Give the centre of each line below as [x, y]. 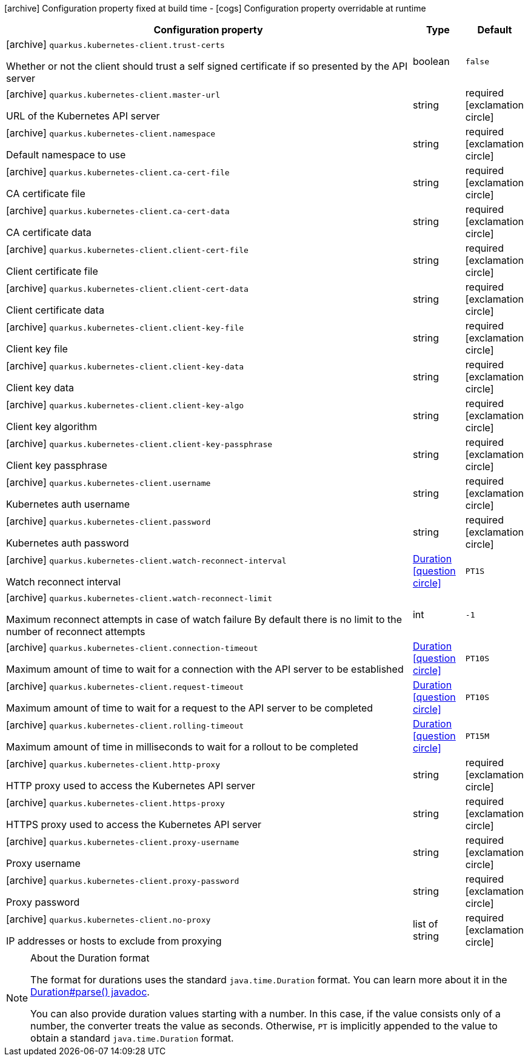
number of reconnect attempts [76, 632]
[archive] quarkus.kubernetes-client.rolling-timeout [125, 725]
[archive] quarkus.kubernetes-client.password [109, 521]
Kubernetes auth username [68, 504]
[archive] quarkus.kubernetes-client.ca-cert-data [118, 211]
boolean [431, 61]
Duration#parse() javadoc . [90, 992]
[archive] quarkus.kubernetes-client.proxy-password [123, 880]
